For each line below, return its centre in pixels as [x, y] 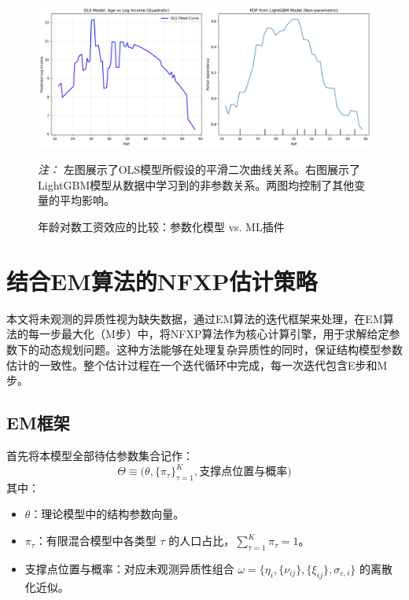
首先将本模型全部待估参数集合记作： [100, 455]
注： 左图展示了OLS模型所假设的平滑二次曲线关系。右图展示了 [199, 169]
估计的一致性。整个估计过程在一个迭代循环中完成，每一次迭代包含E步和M [197, 364]
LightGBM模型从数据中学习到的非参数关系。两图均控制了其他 [196, 184]
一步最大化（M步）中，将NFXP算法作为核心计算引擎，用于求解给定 [214, 334]
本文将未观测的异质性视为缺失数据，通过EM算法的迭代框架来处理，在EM [195, 318]
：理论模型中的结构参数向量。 [107, 514]
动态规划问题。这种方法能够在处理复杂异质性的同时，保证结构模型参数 [221, 349]
